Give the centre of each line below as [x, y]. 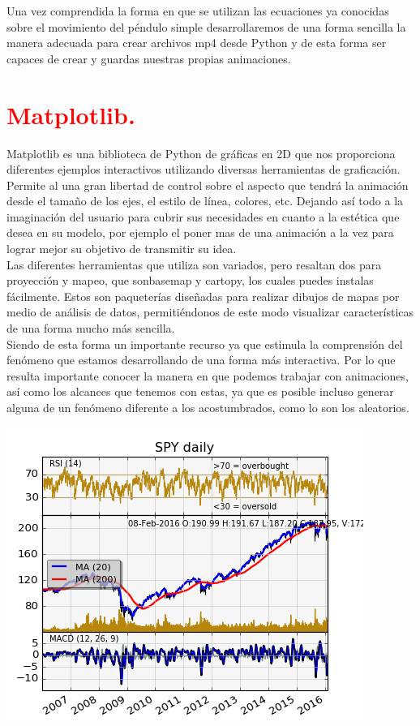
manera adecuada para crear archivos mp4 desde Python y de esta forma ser [197, 43]
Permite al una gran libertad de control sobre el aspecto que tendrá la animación [208, 185]
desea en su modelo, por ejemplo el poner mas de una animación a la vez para [200, 232]
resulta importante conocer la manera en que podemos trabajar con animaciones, [208, 375]
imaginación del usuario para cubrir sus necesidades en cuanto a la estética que [203, 216]
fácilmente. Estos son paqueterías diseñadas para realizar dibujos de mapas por [203, 296]
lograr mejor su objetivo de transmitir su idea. [122, 249]
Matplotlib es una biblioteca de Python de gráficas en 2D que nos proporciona [201, 153]
